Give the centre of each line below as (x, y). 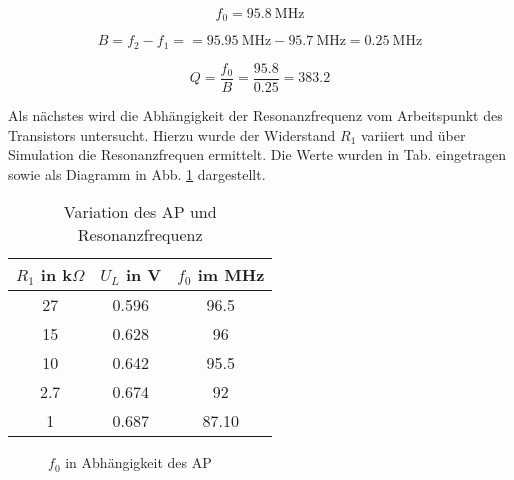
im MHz (231, 275)
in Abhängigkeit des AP (138, 462)
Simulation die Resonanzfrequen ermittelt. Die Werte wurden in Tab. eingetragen (257, 154)
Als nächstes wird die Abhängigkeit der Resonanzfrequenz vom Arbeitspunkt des (255, 114)
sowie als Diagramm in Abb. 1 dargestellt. (137, 173)
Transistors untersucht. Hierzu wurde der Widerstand (172, 134)
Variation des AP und (140, 212)
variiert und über (413, 134)
